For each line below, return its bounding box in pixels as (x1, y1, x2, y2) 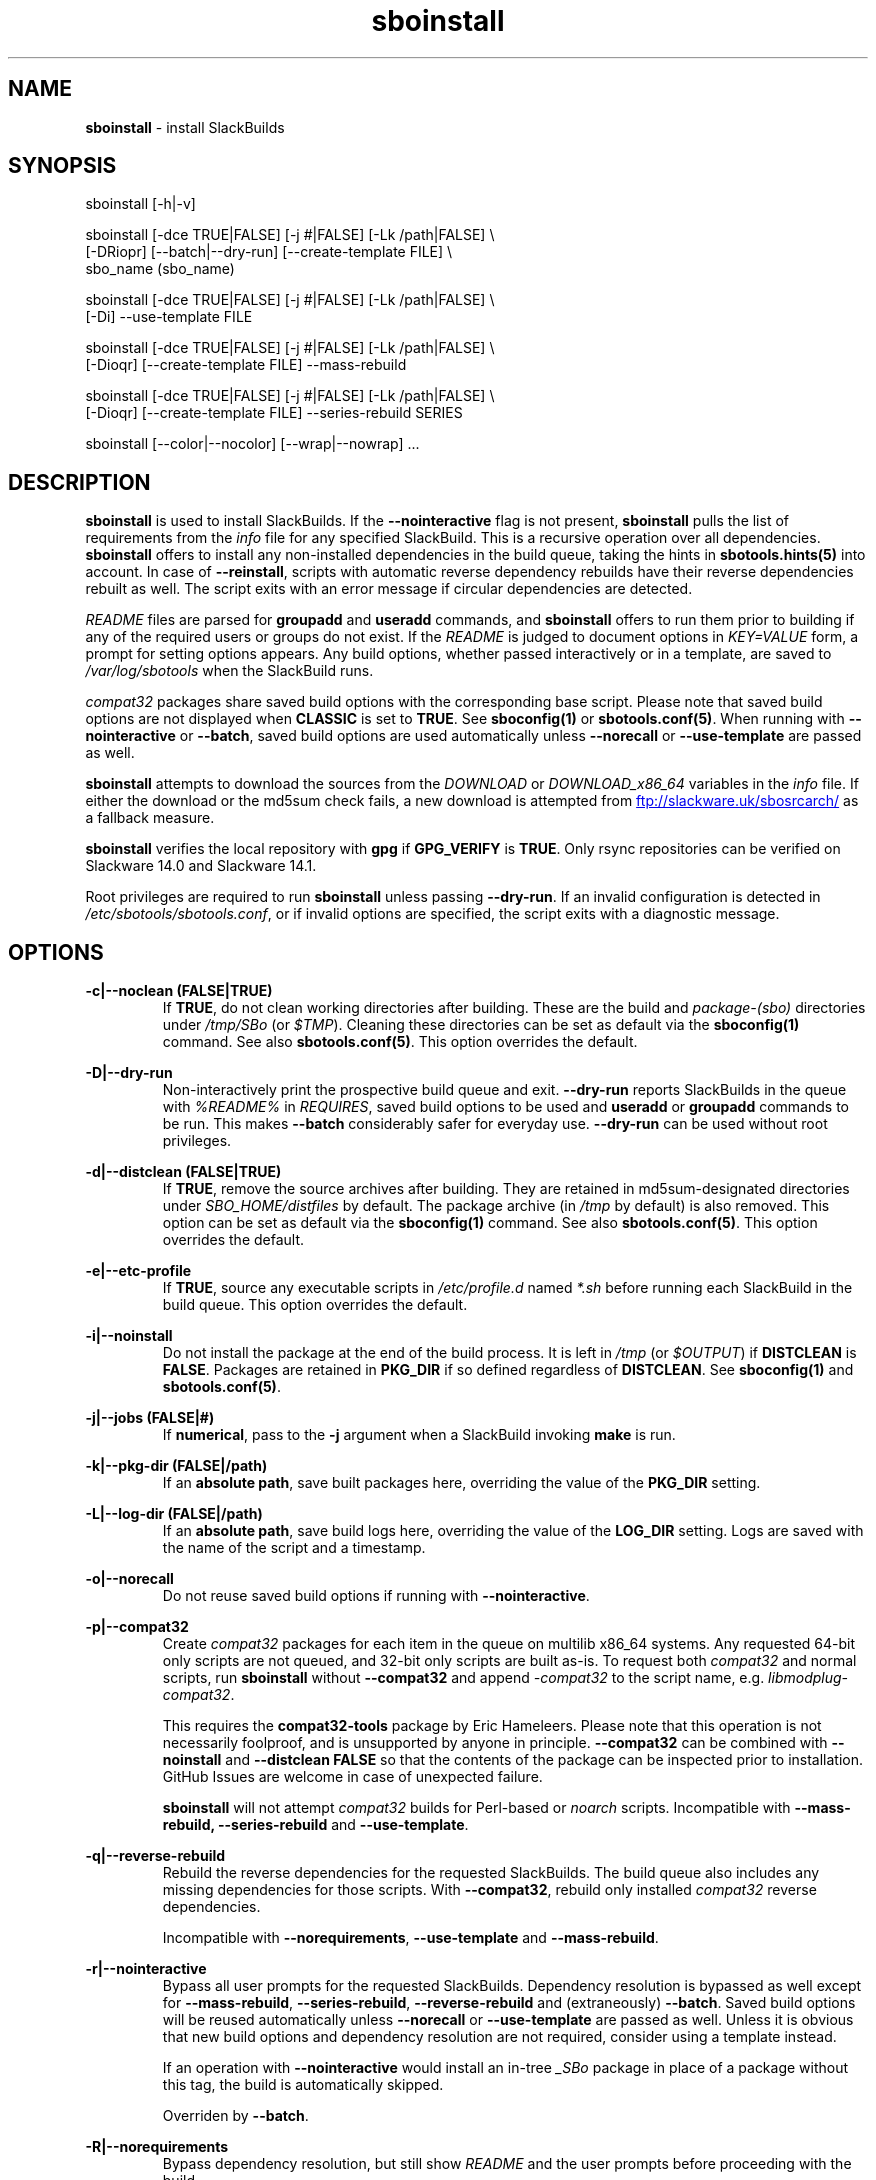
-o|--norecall (85, 1570, 174, 1588)
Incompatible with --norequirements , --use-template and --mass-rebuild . (162, 1929, 659, 1947)
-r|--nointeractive (85, 1960, 207, 1978)
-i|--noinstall (85, 1327, 173, 1345)
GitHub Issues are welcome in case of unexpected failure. (162, 1768, 543, 1786)
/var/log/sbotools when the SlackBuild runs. (85, 662, 374, 680)
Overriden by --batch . (162, 2107, 309, 2125)
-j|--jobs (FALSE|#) (85, 1409, 215, 1427)
